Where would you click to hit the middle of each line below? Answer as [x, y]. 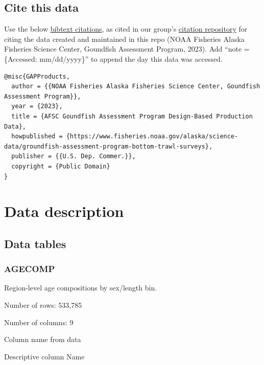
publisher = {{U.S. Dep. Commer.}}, [74, 156]
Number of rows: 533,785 [43, 305]
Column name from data [43, 339]
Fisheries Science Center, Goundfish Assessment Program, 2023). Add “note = [127, 49]
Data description [64, 211]
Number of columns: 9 [39, 322]
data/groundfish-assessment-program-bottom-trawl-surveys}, [109, 146]
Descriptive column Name [44, 356]
